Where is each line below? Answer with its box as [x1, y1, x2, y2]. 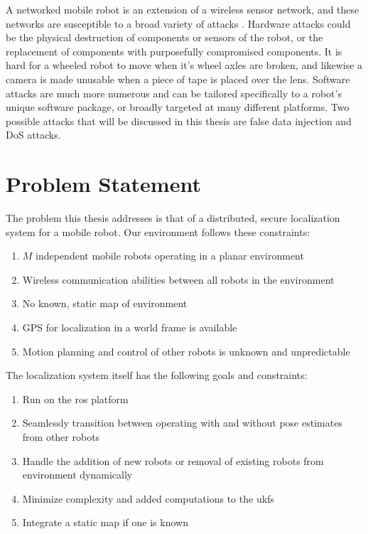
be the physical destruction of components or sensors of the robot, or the [6, 30, 323, 45]
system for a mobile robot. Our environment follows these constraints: [6, 224, 310, 239]
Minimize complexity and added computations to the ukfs [22, 491, 274, 506]
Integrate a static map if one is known [22, 515, 188, 530]
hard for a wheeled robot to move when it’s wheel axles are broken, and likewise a [6, 58, 363, 73]
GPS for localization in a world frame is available [22, 320, 237, 335]
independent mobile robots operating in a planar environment [36, 248, 304, 263]
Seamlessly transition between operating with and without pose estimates [22, 415, 342, 430]
